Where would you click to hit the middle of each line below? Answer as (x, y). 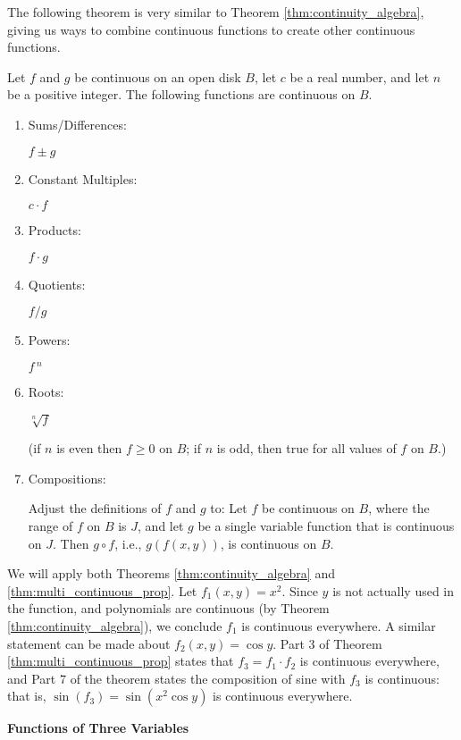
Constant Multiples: (83, 178)
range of (50, 525)
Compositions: (67, 478)
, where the (399, 508)
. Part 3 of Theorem (327, 643)
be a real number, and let (360, 76)
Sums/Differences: (77, 124)
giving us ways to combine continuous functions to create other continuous (211, 29)
